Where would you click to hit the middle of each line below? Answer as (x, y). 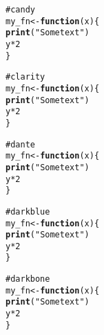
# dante (20, 144)
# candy (20, 10)
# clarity (25, 77)
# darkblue (28, 211)
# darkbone (28, 279)
